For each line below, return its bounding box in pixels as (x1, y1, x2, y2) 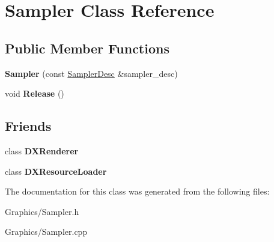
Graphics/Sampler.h (5, 205, 79, 217)
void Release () (5, 87, 64, 100)
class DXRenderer (5, 144, 79, 157)
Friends (5, 116, 52, 135)
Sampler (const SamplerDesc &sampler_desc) (5, 67, 178, 79)
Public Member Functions (5, 38, 169, 57)
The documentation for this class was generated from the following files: (5, 185, 270, 198)
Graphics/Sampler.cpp (5, 225, 88, 238)
